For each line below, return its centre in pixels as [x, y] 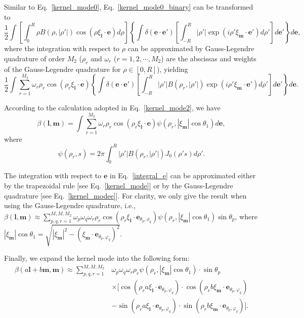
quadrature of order [34, 58]
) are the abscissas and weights [209, 58]
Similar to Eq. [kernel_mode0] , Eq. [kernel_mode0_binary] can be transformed [129, 7]
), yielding [172, 69]
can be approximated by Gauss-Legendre [191, 48]
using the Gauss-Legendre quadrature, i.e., [70, 205]
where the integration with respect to [62, 48]
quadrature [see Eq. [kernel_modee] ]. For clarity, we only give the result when [125, 195]
